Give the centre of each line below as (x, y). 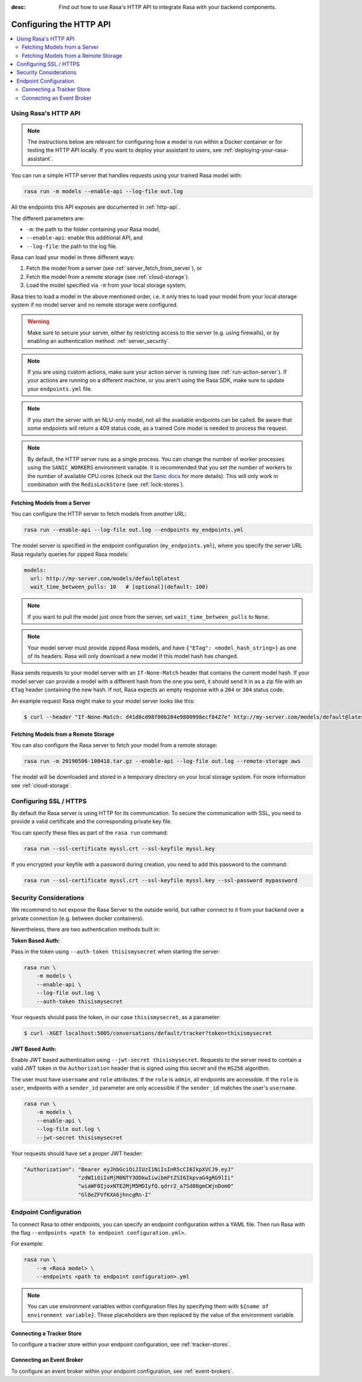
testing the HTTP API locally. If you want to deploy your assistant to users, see (125, 150)
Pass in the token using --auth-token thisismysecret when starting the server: (116, 952)
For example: (27, 1244)
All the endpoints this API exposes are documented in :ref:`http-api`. (96, 207)
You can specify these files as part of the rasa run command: (90, 833)
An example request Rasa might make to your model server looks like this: (103, 701)
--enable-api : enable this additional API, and (84, 238)
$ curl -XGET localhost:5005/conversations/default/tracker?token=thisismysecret (148, 1033)
